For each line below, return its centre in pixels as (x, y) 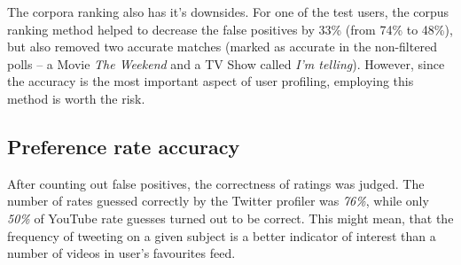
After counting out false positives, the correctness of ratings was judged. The (216, 183)
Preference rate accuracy (124, 146)
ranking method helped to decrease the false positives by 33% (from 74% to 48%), (230, 29)
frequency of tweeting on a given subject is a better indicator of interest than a (222, 235)
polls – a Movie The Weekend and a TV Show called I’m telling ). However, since (226, 63)
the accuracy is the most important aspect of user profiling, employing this (211, 81)
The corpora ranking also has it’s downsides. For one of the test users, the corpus (228, 12)
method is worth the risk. (76, 98)
